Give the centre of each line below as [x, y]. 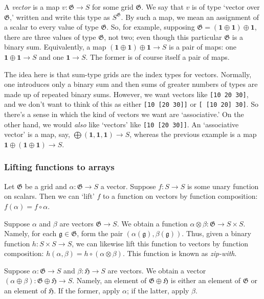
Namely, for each [30, 233]
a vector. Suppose [128, 186]
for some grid [113, 7]
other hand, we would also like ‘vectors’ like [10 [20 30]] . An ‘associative [122, 124]
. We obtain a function [152, 223]
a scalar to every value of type [51, 27]
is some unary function [223, 186]
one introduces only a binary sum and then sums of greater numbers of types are [131, 84]
